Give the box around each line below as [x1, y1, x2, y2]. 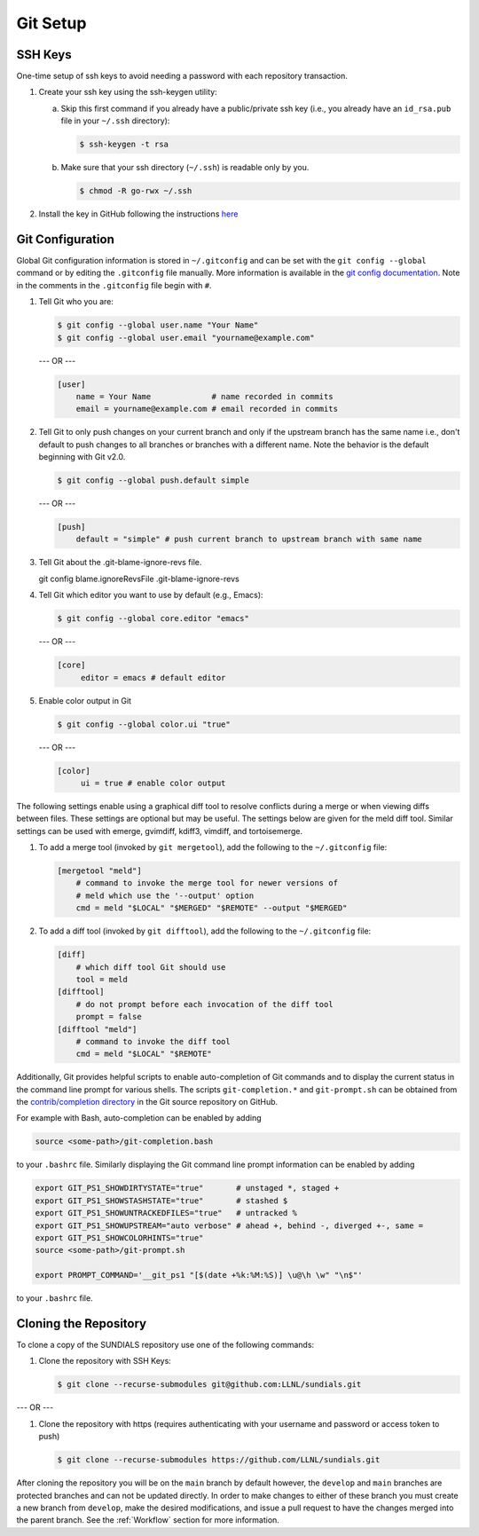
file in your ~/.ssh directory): [60, 115, 170, 126]
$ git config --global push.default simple [57, 476, 250, 485]
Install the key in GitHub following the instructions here [38, 209, 239, 219]
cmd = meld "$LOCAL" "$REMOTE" [75, 1049, 212, 1059]
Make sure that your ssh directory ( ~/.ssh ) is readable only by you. [60, 162, 310, 173]
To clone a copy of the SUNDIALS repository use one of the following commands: [16, 1340, 315, 1351]
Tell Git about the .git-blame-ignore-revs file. [38, 557, 202, 568]
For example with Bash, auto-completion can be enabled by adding [16, 1113, 262, 1123]
